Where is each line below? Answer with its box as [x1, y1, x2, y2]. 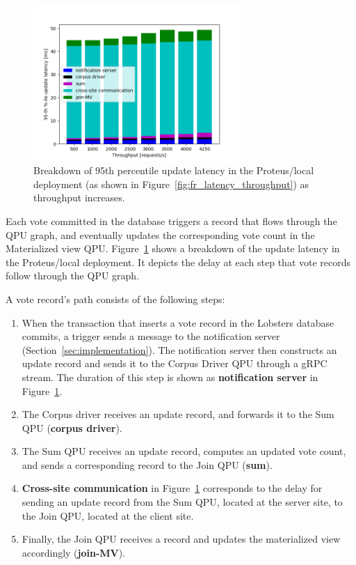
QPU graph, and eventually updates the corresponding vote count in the [6, 227, 315, 242]
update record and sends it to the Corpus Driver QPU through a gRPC [22, 356, 327, 371]
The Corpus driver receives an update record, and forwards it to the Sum [22, 407, 334, 421]
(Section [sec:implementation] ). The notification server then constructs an [22, 342, 337, 357]
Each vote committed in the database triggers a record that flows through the [6, 213, 337, 228]
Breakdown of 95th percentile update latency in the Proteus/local [33, 163, 314, 178]
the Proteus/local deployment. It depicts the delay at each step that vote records [6, 254, 351, 269]
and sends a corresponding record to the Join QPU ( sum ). [22, 457, 273, 472]
